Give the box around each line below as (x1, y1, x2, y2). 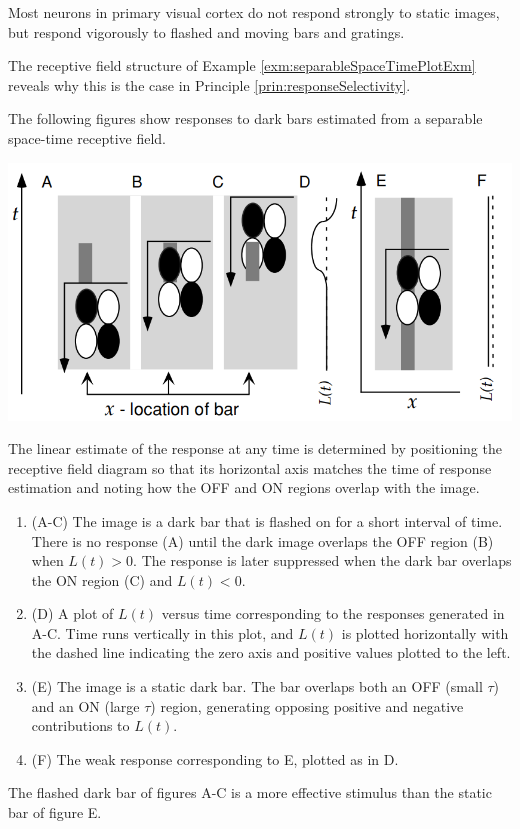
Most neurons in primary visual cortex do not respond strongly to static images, (8, 2, 500, 22)
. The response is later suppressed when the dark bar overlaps (133, 550, 512, 571)
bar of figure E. (8, 802, 102, 823)
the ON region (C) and (31, 569, 173, 590)
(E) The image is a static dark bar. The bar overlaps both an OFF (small (31, 676, 483, 697)
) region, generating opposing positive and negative (150, 695, 464, 716)
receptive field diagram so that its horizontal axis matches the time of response (8, 457, 492, 478)
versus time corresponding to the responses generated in (161, 603, 505, 624)
